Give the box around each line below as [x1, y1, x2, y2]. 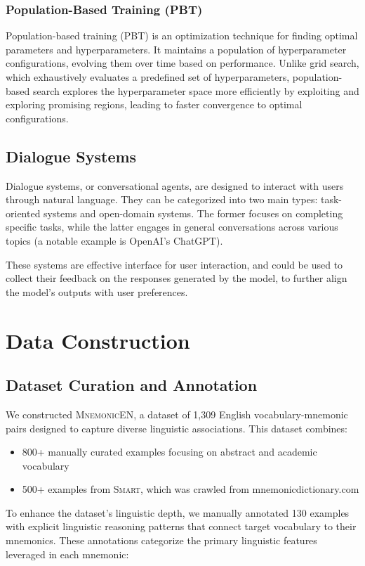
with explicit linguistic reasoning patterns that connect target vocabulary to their [6, 519, 357, 534]
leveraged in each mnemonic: [6, 546, 129, 561]
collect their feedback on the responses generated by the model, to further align [6, 271, 347, 285]
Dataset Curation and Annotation [6, 374, 258, 396]
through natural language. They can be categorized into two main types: [6, 192, 318, 207]
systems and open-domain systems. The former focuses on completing [44, 205, 343, 220]
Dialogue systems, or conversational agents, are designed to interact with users [6, 178, 344, 193]
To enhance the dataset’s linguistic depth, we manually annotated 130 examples [6, 505, 350, 520]
